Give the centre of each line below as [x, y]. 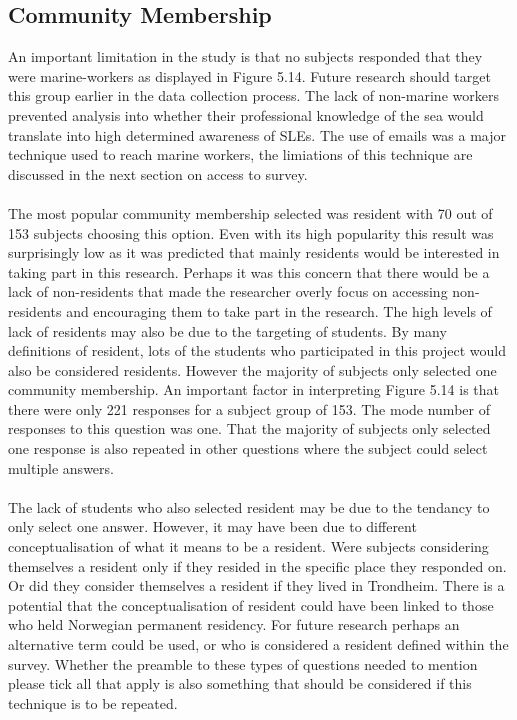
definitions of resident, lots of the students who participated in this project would [257, 350]
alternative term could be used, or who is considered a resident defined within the [258, 644]
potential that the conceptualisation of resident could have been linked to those [251, 604]
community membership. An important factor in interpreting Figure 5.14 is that [254, 389]
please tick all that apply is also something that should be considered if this [240, 683]
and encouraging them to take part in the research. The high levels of [279, 310]
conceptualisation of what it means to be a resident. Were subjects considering [248, 546]
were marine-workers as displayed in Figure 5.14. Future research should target [249, 75]
